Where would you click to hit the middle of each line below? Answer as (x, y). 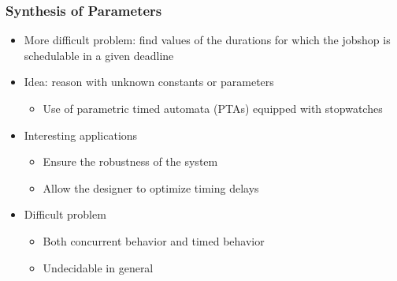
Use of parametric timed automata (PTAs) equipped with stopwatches (213, 108)
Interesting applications (81, 135)
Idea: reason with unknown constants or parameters (149, 82)
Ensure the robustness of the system (130, 161)
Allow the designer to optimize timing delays (151, 187)
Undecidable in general (98, 267)
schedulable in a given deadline (99, 55)
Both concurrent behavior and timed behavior (154, 240)
